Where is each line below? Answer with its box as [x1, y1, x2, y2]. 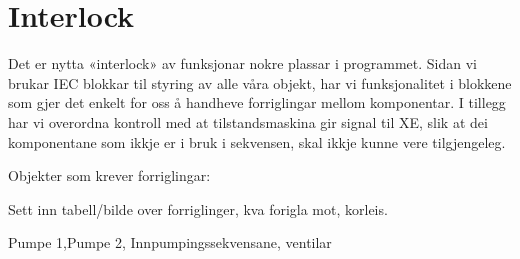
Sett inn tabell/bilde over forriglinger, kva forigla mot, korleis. [8, 198, 388, 219]
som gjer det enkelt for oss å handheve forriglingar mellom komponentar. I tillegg [8, 92, 506, 113]
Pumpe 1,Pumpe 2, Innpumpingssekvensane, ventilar [8, 232, 332, 253]
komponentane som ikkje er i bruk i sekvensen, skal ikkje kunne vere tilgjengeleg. [8, 131, 506, 152]
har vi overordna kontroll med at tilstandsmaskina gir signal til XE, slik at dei [8, 111, 488, 132]
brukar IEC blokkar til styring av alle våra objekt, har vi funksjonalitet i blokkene [8, 72, 512, 93]
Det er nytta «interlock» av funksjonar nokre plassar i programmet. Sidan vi [8, 53, 477, 74]
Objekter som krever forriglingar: [8, 165, 211, 186]
